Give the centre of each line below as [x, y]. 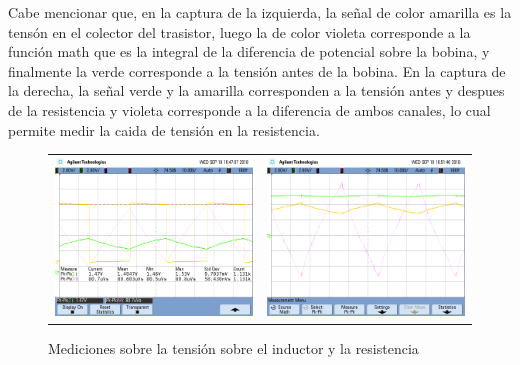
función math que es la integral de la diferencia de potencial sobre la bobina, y [249, 51]
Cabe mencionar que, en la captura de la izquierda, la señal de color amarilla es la [260, 12]
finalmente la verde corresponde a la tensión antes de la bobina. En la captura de [257, 70]
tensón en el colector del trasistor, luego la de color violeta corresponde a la [239, 31]
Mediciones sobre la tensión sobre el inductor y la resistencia [233, 347]
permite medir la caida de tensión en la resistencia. [164, 129]
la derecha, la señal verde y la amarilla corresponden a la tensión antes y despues [256, 90]
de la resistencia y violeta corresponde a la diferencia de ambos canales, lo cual [249, 109]
